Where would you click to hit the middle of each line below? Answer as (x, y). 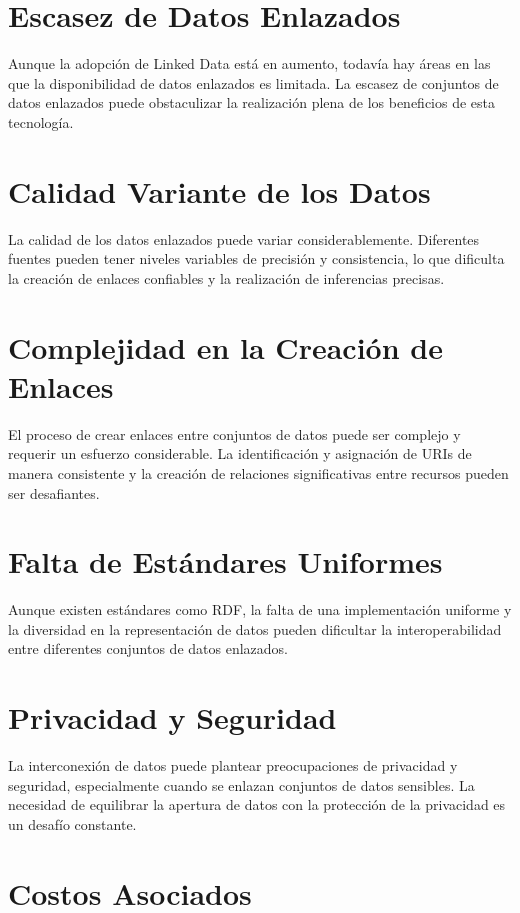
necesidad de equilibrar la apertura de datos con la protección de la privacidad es (257, 804)
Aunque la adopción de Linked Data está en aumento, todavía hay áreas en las (249, 63)
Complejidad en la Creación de (225, 346)
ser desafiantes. (54, 492)
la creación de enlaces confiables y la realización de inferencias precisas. (226, 277)
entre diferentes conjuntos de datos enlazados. (148, 648)
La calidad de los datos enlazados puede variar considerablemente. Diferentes (244, 238)
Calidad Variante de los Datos (219, 190)
